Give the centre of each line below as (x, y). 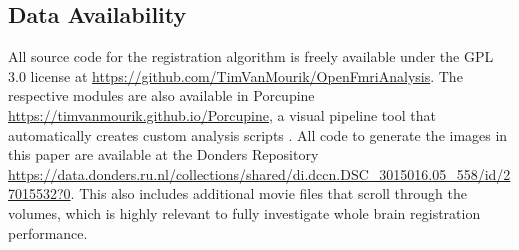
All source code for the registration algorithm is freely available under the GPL (251, 56)
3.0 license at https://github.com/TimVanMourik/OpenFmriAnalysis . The (235, 75)
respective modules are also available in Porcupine (161, 95)
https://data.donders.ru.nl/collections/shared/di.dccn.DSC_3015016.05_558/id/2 (259, 173)
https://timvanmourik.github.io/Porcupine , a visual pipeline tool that (222, 114)
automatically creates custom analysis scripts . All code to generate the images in (258, 134)
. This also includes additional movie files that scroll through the (268, 193)
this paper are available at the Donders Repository (163, 154)
